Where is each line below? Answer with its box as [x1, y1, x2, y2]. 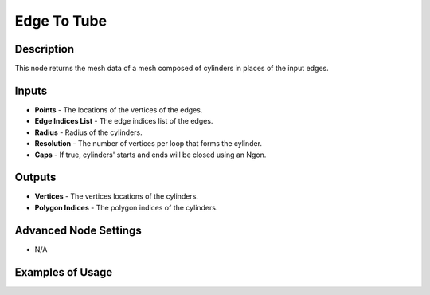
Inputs [14, 84, 48, 97]
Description [14, 42, 75, 56]
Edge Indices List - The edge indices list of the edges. [34, 116, 213, 126]
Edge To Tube [14, 12, 107, 29]
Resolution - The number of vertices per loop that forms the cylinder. [34, 139, 263, 148]
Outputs [14, 171, 57, 184]
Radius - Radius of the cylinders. [34, 128, 143, 137]
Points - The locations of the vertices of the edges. [34, 104, 203, 115]
